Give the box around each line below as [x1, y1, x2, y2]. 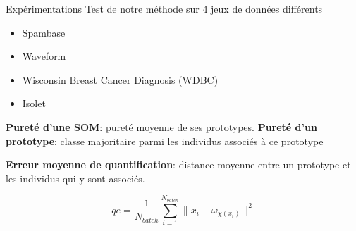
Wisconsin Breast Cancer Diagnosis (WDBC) [22, 72, 219, 87]
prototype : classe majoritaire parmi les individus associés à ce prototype [6, 133, 324, 148]
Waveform [22, 49, 66, 63]
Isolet [22, 96, 46, 111]
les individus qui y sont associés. [6, 170, 145, 185]
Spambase [22, 25, 66, 39]
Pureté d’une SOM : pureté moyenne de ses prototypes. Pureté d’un [6, 119, 317, 134]
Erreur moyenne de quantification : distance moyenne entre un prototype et [6, 157, 351, 172]
